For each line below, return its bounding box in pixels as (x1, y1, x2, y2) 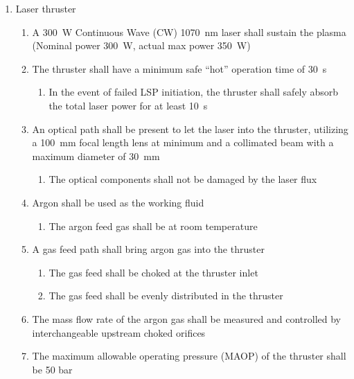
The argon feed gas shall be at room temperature (48, 218, 258, 233)
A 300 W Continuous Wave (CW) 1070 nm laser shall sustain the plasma (32, 24, 346, 39)
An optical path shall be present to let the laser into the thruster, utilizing (32, 121, 348, 136)
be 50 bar (32, 362, 73, 376)
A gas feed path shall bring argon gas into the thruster (32, 242, 265, 256)
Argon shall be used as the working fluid (32, 195, 204, 209)
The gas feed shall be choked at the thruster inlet (48, 265, 258, 279)
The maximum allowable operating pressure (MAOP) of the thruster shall (32, 349, 346, 363)
